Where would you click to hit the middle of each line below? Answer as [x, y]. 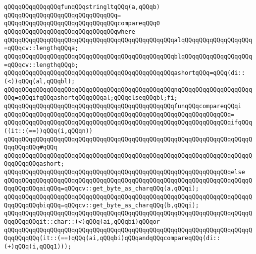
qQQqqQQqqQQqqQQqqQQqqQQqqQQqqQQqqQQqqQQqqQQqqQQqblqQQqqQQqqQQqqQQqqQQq [128, 56]
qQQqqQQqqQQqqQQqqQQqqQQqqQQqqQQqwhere [70, 32]
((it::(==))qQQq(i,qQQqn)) [48, 131]
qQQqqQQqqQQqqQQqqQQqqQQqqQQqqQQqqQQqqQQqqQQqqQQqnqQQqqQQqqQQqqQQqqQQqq [128, 90]
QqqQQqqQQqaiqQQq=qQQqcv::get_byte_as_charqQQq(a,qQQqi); [102, 189]
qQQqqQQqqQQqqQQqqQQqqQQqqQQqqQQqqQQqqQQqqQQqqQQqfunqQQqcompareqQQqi [123, 106]
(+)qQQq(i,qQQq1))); [38, 247]
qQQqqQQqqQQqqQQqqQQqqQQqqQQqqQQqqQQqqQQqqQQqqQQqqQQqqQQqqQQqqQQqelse [125, 172]
